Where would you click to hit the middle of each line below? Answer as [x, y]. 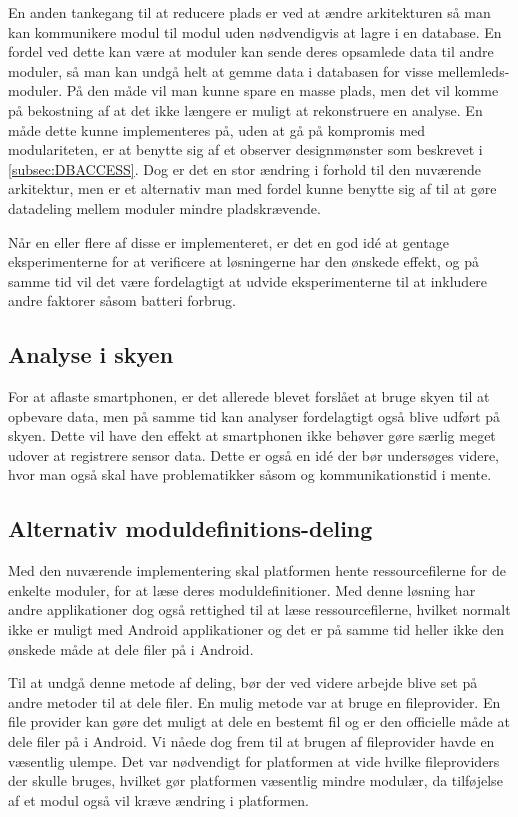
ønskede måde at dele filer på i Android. [131, 648]
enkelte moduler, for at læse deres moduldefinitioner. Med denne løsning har [242, 589]
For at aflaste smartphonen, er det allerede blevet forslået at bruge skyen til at [249, 396]
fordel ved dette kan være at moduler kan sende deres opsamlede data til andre [251, 51]
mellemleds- [473, 70]
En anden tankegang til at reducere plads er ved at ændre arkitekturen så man [249, 12]
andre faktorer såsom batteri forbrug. [122, 300]
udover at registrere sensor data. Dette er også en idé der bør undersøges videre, [254, 454]
